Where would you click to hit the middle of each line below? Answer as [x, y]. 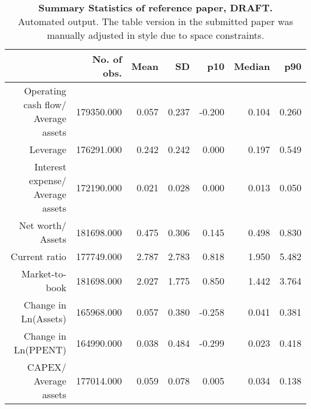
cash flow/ [45, 104]
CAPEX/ [47, 367]
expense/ [48, 180]
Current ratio [38, 256]
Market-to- [44, 274]
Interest [50, 167]
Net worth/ [42, 225]
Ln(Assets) [44, 318]
